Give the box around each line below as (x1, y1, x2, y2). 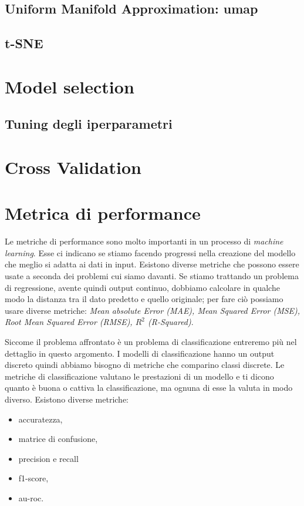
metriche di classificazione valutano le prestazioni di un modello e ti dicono (5, 370, 274, 382)
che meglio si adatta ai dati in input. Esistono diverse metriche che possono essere (5, 258, 299, 270)
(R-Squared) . (148, 316, 194, 328)
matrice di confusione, (18, 433, 98, 445)
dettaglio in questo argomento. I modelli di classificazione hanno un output (5, 347, 275, 359)
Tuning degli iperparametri (5, 115, 173, 133)
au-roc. (18, 491, 44, 504)
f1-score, (18, 472, 49, 484)
